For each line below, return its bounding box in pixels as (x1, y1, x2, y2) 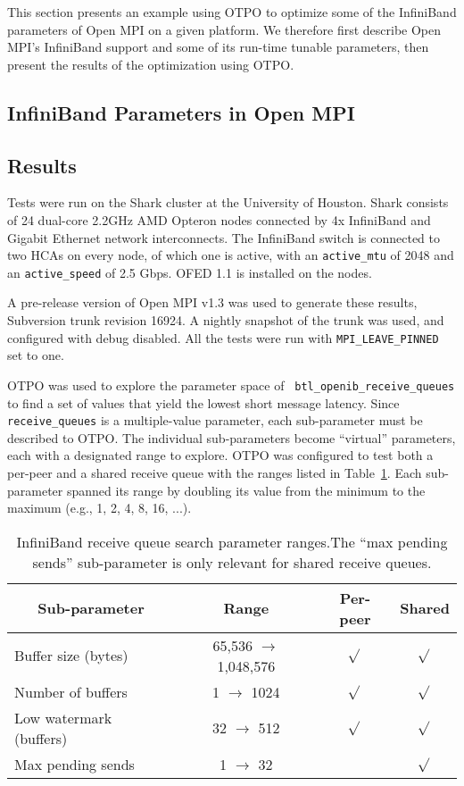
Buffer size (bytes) (14, 645, 128, 666)
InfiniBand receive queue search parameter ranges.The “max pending (16, 531, 448, 552)
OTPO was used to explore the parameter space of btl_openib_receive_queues (7, 375, 455, 394)
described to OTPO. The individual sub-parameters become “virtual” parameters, (7, 428, 456, 447)
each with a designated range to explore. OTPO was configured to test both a (7, 446, 434, 464)
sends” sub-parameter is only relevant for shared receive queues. (32, 551, 432, 573)
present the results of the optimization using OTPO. (7, 54, 294, 73)
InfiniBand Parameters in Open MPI (7, 98, 355, 126)
